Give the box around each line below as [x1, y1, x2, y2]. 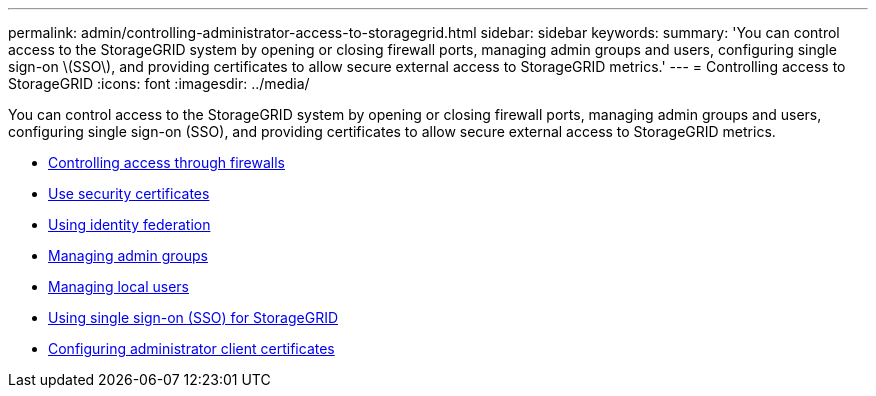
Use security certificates [48, 185, 210, 202]
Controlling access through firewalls [48, 154, 285, 171]
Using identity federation [48, 216, 211, 233]
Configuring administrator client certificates [48, 340, 335, 357]
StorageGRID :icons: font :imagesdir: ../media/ [8, 75, 310, 92]
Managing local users [48, 278, 190, 295]
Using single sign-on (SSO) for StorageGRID [48, 309, 339, 326]
